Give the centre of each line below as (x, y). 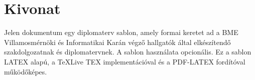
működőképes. (26, 71)
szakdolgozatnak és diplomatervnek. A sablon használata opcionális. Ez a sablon (128, 52)
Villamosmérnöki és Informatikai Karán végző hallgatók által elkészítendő (117, 42)
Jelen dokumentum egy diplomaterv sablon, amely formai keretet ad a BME (121, 32)
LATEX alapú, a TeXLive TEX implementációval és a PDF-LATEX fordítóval (125, 61)
